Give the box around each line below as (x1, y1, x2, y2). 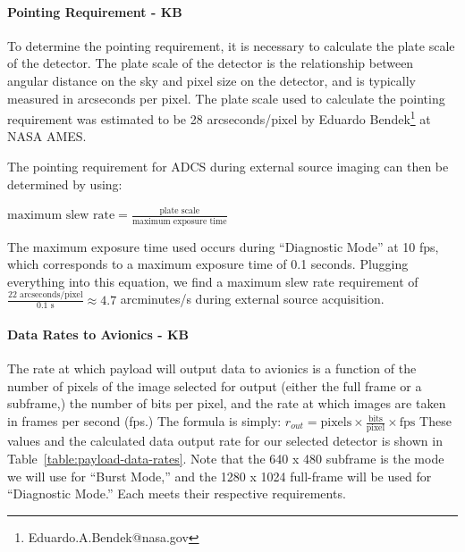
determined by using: (7, 174, 123, 193)
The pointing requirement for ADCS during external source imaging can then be (7, 157, 449, 176)
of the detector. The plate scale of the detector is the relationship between (7, 54, 414, 72)
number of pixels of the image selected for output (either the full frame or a (7, 376, 422, 395)
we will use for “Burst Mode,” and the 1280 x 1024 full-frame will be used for (7, 466, 432, 485)
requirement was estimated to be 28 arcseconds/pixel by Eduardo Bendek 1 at (7, 107, 431, 128)
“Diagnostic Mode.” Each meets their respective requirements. (7, 484, 346, 503)
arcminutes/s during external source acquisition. (120, 289, 385, 308)
